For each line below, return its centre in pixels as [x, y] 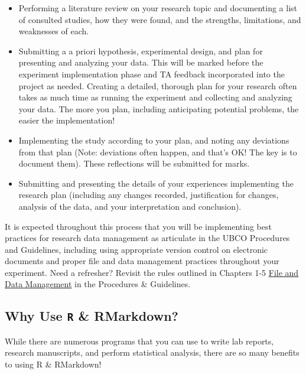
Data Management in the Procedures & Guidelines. [98, 284]
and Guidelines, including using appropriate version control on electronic [136, 249]
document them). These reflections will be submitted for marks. [134, 163]
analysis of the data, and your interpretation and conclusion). [130, 206]
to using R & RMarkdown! [53, 364]
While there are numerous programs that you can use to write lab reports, [139, 341]
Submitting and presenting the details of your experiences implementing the [156, 183]
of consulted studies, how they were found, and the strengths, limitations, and [160, 19]
